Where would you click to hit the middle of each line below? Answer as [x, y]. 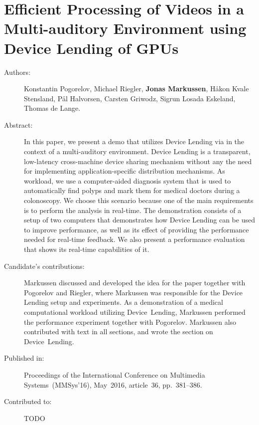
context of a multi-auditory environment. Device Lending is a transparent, [137, 151]
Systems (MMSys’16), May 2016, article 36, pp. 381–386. [113, 384]
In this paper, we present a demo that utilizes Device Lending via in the [134, 141]
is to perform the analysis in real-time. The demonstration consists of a [133, 210]
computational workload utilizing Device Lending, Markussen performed [135, 312]
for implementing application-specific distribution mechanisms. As [125, 171]
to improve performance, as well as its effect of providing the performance [136, 229]
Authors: [17, 72]
